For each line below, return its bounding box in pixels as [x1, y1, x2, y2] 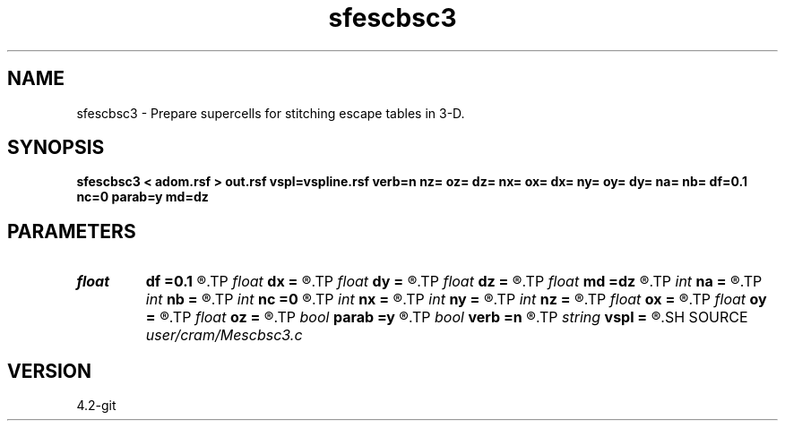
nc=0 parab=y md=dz [76, 189, 209, 205]
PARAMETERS [7, 219, 136, 243]
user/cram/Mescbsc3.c [145, 326, 303, 345]
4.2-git [76, 398, 116, 414]
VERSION [7, 359, 92, 382]
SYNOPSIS [7, 136, 105, 159]
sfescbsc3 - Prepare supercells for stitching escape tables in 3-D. [76, 105, 465, 121]
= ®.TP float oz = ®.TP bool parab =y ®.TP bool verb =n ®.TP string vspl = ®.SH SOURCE [145, 308, 748, 327]
